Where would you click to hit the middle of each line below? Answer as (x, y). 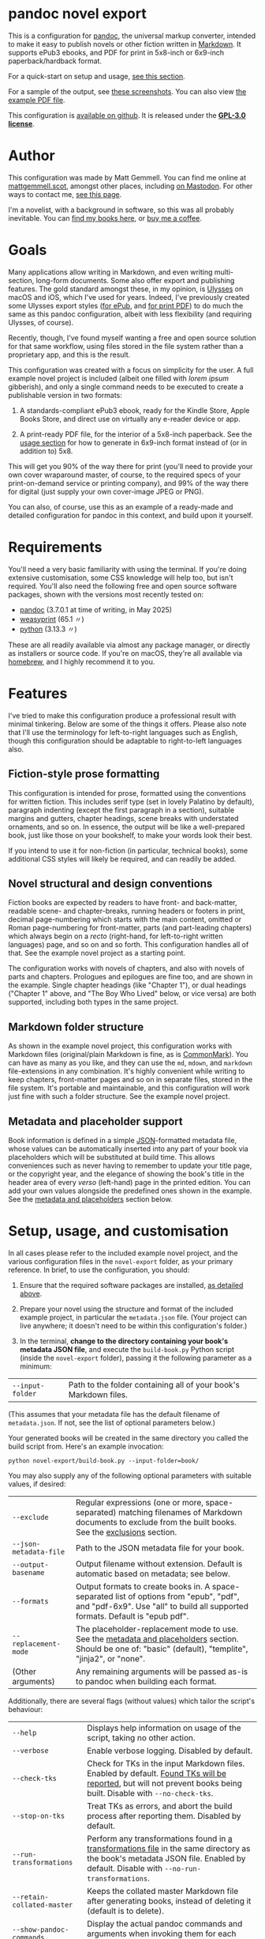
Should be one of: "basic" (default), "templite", (162, 1649)
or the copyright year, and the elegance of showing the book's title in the (126, 1174)
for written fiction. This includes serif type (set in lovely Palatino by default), (131, 801)
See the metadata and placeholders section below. (90, 1199)
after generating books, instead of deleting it (169, 1901)
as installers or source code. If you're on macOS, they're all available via (125, 653)
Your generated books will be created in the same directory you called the (128, 1437)
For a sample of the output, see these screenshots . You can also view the (127, 91)
